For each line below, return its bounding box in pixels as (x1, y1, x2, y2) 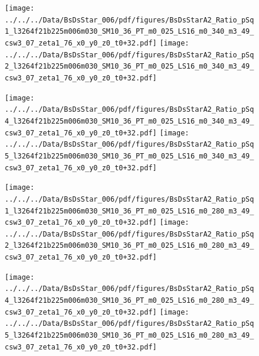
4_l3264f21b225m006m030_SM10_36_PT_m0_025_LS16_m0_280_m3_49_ (5, 296, 254, 305)
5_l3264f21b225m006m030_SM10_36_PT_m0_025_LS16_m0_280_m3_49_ (5, 331, 254, 340)
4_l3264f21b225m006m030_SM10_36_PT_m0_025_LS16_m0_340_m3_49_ (5, 116, 254, 125)
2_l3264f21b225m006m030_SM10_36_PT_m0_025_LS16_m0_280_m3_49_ (5, 241, 254, 250)
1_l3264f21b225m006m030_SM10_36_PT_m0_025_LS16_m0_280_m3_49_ (5, 206, 254, 215)
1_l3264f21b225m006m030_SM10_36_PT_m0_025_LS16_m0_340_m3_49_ (5, 27, 254, 36)
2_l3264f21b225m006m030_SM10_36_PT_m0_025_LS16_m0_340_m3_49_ (5, 62, 254, 71)
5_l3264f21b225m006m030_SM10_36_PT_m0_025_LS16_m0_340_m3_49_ (5, 151, 254, 160)
